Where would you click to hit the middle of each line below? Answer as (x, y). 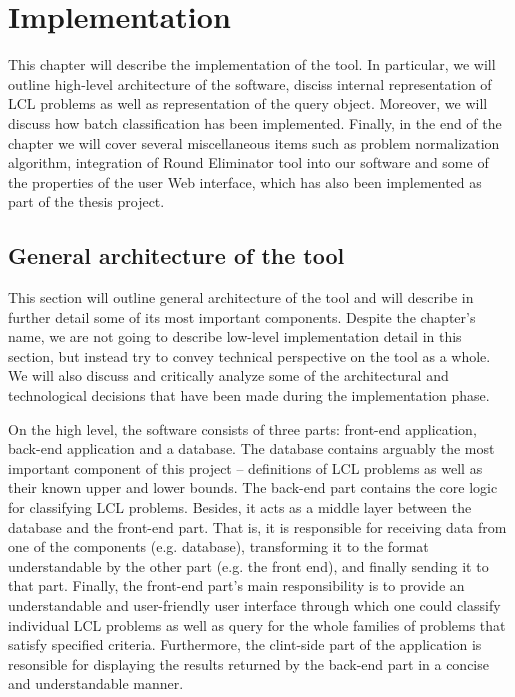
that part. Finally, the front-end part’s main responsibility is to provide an (236, 585)
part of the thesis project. (86, 201)
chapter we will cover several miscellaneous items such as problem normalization (254, 142)
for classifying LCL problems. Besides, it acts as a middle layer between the (240, 507)
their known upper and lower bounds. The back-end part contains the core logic (253, 487)
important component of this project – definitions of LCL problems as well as (245, 467)
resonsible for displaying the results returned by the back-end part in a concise (248, 663)
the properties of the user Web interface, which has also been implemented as (245, 181)
